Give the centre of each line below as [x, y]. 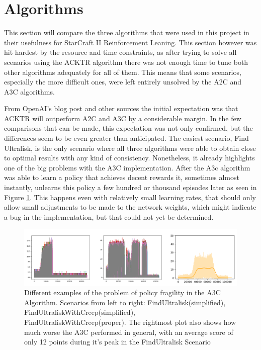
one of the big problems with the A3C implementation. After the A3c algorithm [127, 167]
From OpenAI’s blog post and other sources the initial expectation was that [121, 108]
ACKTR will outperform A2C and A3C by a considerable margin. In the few [123, 118]
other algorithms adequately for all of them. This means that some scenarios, [123, 72]
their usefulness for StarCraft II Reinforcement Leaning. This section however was [130, 42]
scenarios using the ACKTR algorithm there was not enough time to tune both [126, 62]
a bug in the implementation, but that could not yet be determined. [109, 216]
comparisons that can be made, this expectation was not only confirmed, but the [128, 128]
